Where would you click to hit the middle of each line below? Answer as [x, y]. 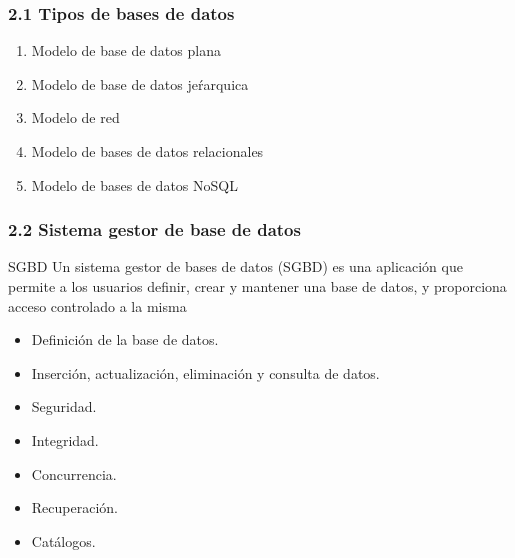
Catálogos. [63, 540]
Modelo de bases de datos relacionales [147, 151]
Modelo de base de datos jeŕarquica [140, 83]
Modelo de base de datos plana [126, 50]
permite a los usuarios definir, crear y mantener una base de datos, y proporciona [257, 286]
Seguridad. [64, 406]
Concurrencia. [74, 473]
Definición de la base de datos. [125, 339]
